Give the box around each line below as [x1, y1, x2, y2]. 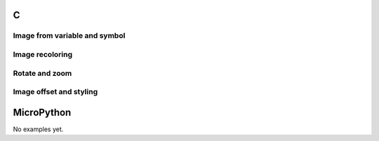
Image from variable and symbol [13, 31, 126, 41]
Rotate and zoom [13, 68, 72, 78]
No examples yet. [13, 125, 64, 133]
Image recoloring [13, 49, 73, 59]
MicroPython [13, 106, 72, 119]
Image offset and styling [13, 87, 98, 97]
